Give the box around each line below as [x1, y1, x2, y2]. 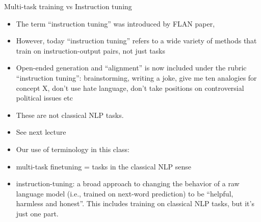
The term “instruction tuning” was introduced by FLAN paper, [16, 18, 215, 29]
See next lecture [16, 127, 66, 137]
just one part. [16, 208, 59, 218]
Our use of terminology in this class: [16, 143, 129, 154]
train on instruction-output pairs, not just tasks [16, 45, 166, 56]
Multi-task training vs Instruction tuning [4, 1, 132, 11]
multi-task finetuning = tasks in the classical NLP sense [16, 161, 191, 171]
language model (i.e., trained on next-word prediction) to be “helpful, [16, 188, 233, 199]
